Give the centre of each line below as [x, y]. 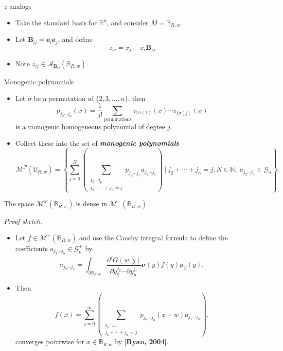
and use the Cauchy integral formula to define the [154, 237]
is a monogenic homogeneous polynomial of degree [90, 127]
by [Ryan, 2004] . [142, 341]
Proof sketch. [23, 221]
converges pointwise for [50, 341]
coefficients [31, 248]
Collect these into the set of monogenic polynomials [97, 143]
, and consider [128, 22]
